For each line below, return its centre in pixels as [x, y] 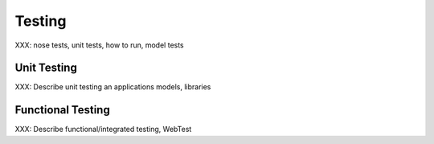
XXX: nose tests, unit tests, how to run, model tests [99, 45]
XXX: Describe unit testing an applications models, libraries [113, 87]
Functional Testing [62, 110]
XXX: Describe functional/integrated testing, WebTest [103, 130]
